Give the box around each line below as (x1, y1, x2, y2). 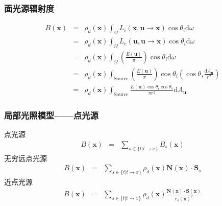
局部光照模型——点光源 (4, 109, 98, 121)
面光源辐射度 (4, 2, 55, 14)
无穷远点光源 (4, 152, 47, 163)
